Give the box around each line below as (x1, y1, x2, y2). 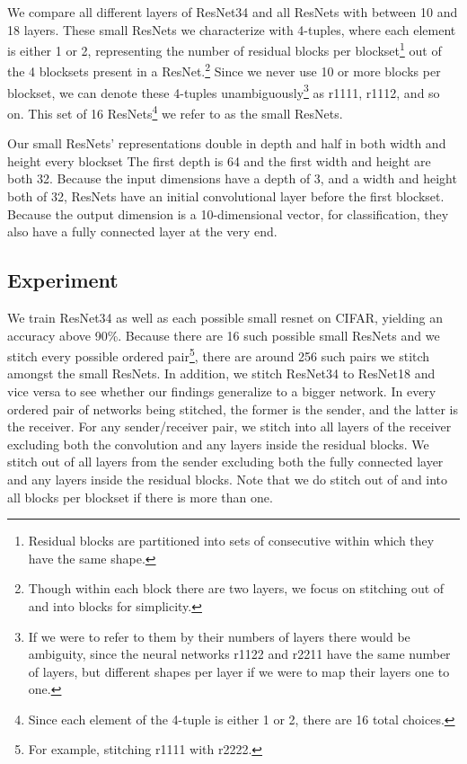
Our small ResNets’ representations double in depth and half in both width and (7, 134, 446, 153)
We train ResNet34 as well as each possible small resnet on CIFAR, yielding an (7, 307, 443, 326)
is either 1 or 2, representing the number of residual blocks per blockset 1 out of (7, 39, 442, 59)
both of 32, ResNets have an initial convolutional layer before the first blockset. (7, 186, 445, 205)
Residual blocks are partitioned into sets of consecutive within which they (28, 531, 435, 550)
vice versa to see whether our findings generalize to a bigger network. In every (7, 381, 436, 400)
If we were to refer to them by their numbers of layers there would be (28, 626, 410, 645)
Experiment (7, 266, 119, 294)
